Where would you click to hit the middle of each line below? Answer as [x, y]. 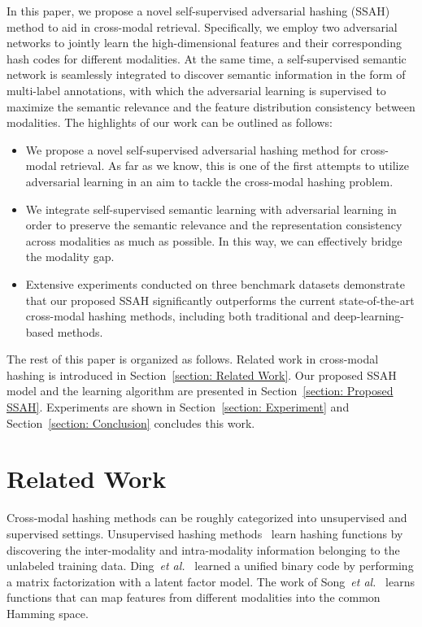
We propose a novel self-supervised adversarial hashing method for [191, 149]
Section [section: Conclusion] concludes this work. [131, 422]
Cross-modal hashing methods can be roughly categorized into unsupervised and [207, 518]
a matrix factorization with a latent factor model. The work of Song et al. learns [211, 581]
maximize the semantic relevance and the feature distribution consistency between [211, 106]
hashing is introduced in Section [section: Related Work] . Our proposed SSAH [202, 374]
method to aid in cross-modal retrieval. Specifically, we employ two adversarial [202, 26]
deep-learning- [369, 316]
